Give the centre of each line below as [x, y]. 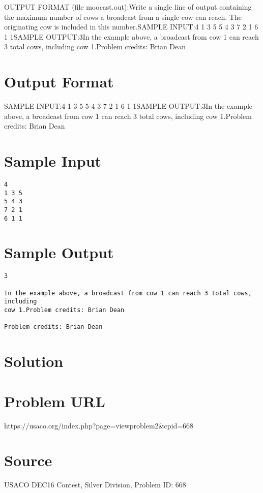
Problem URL [55, 401]
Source [28, 460]
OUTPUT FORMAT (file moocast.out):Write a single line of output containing [128, 7]
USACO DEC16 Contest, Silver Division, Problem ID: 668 [95, 485]
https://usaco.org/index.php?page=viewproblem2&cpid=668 [99, 425]
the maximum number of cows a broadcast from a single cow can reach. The [123, 17]
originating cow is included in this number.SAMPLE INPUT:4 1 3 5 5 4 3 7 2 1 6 [131, 27]
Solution [34, 361]
